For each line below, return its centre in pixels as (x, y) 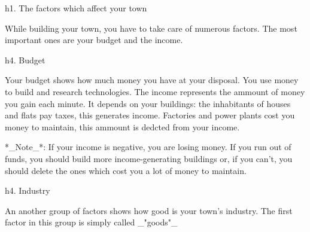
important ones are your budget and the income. (94, 40)
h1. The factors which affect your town (76, 8)
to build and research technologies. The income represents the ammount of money (155, 91)
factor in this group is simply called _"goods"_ (91, 222)
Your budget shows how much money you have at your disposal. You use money (152, 80)
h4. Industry (28, 190)
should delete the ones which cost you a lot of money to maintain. (126, 170)
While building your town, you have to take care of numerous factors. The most (151, 28)
